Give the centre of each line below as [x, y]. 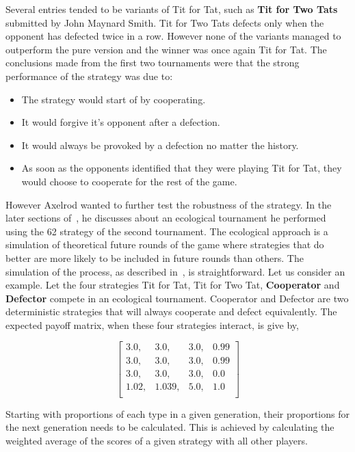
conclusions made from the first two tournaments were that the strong [153, 63]
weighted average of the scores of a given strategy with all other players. [157, 440]
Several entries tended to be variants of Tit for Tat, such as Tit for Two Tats [172, 9]
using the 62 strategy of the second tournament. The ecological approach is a [167, 231]
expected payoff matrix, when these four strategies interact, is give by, [152, 324]
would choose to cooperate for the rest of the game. [129, 181]
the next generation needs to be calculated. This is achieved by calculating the [170, 427]
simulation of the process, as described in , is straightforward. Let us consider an [175, 271]
